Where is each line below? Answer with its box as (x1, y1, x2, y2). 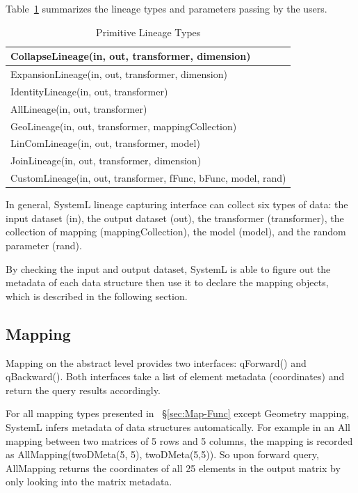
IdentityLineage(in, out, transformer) (10, 84, 168, 98)
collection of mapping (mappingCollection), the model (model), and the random (6, 224, 346, 239)
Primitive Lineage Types (96, 24, 201, 39)
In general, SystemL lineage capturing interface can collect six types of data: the (6, 197, 348, 212)
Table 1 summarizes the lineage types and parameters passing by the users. (6, 1, 327, 15)
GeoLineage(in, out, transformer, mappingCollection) (10, 118, 237, 133)
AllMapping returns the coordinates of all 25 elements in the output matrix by (6, 460, 341, 475)
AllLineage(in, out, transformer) (10, 101, 147, 116)
